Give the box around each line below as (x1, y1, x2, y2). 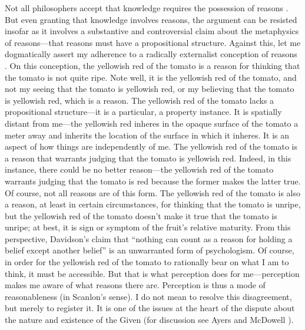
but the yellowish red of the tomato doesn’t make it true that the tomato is (5, 209, 277, 222)
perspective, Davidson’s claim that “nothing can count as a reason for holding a (5, 232, 293, 245)
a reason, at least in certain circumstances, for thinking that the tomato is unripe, (5, 198, 301, 210)
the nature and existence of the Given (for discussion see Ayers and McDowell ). (5, 313, 294, 326)
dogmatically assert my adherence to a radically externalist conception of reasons (5, 48, 297, 60)
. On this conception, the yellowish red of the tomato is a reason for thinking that (5, 59, 300, 71)
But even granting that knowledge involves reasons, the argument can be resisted (5, 13, 297, 25)
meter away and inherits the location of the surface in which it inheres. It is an (5, 128, 290, 141)
